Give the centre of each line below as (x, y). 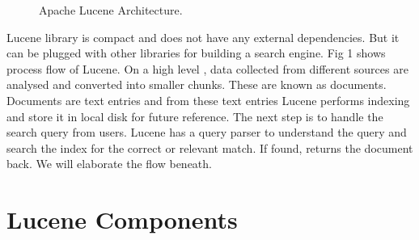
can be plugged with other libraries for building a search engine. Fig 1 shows (196, 53)
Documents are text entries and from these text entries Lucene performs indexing (208, 100)
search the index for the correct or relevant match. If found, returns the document (210, 147)
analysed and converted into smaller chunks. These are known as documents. (197, 84)
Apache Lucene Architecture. (111, 10)
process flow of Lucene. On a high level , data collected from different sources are (207, 68)
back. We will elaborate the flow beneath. (109, 164)
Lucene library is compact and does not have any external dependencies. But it (203, 37)
